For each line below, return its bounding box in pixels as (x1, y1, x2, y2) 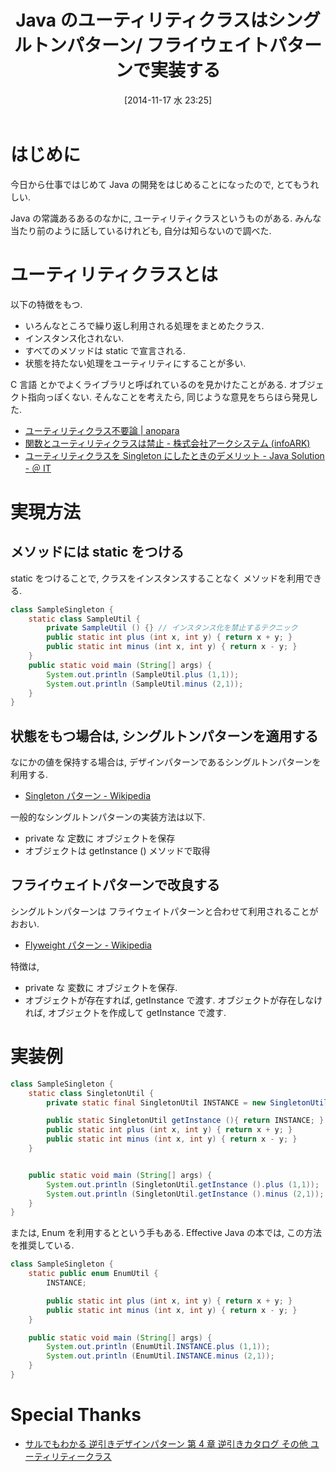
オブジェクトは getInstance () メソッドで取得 (24, 845, 211, 857)
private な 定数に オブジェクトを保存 (24, 832, 176, 845)
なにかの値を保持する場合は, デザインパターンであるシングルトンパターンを (10, 756, 322, 768)
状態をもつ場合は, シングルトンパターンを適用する (10, 727, 319, 745)
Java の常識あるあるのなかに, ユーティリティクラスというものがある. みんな (10, 212, 322, 224)
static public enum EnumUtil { (28, 1269, 159, 1279)
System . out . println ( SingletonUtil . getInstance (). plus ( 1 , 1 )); (46, 1179, 320, 1190)
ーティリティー (24, 1450, 87, 1462)
